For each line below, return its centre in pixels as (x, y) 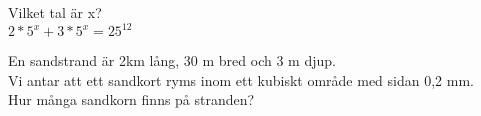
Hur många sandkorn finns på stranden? (131, 99)
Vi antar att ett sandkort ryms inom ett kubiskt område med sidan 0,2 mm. (241, 79)
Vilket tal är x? (55, 12)
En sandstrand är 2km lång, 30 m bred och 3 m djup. (172, 60)
